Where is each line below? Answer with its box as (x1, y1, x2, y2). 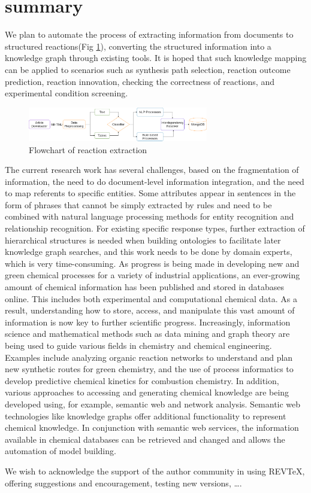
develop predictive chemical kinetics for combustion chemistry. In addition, (5, 374, 279, 387)
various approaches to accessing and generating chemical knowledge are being (5, 386, 289, 398)
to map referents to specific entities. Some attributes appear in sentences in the (5, 187, 296, 199)
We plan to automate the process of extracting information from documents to (5, 28, 294, 41)
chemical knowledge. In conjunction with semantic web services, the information (5, 421, 299, 434)
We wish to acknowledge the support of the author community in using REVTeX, (5, 464, 305, 477)
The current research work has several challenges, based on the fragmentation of (5, 163, 299, 176)
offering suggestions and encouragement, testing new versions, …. (5, 476, 242, 489)
